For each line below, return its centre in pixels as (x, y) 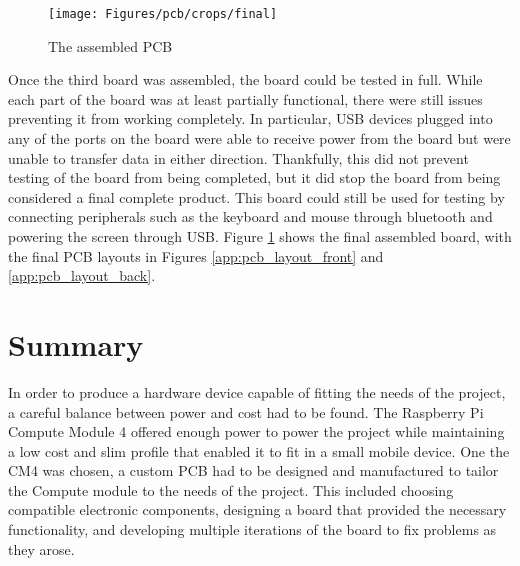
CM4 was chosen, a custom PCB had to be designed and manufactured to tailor (253, 470)
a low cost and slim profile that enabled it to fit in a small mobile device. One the (259, 450)
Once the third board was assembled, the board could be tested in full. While (245, 79)
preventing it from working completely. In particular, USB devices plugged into (250, 118)
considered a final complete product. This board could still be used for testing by (256, 196)
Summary (76, 343)
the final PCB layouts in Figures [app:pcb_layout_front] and (196, 255)
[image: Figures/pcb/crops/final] (163, 14)
